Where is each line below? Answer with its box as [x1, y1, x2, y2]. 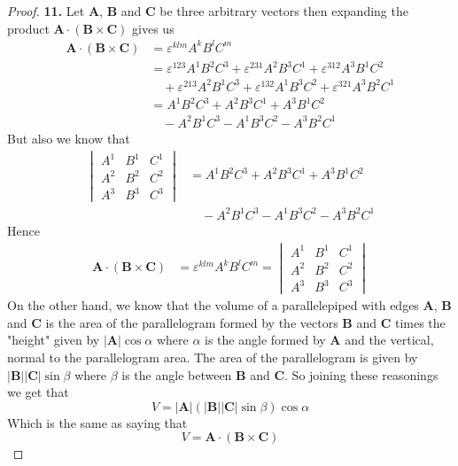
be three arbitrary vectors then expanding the [159, 2, 408, 19]
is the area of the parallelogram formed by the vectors [45, 313, 338, 331]
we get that [7, 383, 69, 401]
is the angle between [121, 365, 232, 384]
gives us [132, 19, 175, 37]
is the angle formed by [205, 330, 326, 349]
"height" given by [7, 330, 100, 349]
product [7, 19, 50, 37]
